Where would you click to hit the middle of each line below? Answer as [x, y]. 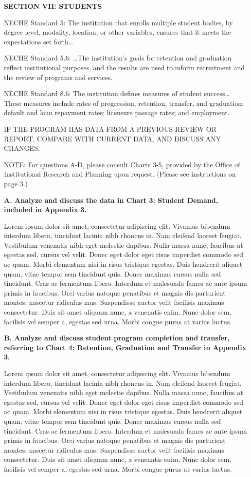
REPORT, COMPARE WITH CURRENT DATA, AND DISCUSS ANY [112, 138]
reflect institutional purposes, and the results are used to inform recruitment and [125, 67]
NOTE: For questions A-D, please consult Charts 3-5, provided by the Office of [122, 164]
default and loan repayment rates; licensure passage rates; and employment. [117, 112]
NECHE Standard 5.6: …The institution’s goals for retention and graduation [118, 58]
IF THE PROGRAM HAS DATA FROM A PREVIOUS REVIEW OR [110, 129]
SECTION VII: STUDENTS [53, 6]
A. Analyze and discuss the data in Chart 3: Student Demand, [111, 200]
